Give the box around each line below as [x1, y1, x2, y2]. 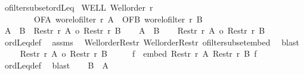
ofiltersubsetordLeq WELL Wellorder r [4, 1, 153, 13]
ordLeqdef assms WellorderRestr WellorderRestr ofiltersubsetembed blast [4, 35, 299, 48]
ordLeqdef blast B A [4, 58, 108, 71]
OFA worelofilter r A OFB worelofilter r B [33, 12, 203, 25]
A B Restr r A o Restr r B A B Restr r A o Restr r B [4, 24, 265, 37]
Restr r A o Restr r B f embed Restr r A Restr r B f [20, 47, 257, 60]
